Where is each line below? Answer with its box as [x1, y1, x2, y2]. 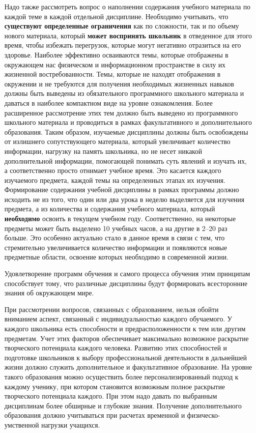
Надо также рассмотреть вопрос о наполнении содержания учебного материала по [4, 1, 251, 11]
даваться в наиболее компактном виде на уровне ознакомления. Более [4, 97, 213, 108]
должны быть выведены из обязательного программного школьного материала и [4, 88, 244, 98]
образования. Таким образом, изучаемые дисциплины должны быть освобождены [4, 126, 248, 137]
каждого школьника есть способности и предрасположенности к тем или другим [4, 323, 246, 333]
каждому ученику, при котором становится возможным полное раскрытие [4, 381, 225, 391]
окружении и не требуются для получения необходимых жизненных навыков [4, 78, 234, 88]
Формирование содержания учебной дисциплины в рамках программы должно [4, 184, 239, 195]
